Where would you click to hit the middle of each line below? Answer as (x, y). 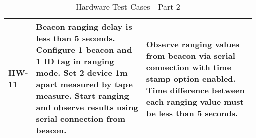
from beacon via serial (190, 55)
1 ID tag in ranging (75, 61)
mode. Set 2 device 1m (82, 73)
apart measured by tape (84, 84)
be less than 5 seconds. (192, 113)
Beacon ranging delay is (84, 26)
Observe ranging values (193, 44)
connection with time (188, 67)
